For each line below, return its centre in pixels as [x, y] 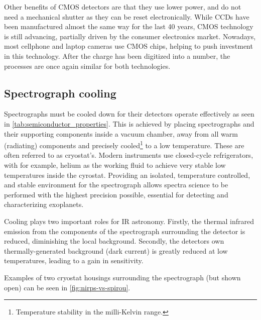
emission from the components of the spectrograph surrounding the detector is [125, 231]
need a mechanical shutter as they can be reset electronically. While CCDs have [127, 16]
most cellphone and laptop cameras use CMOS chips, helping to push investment [128, 46]
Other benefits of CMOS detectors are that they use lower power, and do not [123, 7]
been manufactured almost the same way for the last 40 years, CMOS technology [129, 26]
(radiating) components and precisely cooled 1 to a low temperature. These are [124, 144]
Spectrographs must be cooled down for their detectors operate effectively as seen [129, 114]
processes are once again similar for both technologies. [87, 66]
